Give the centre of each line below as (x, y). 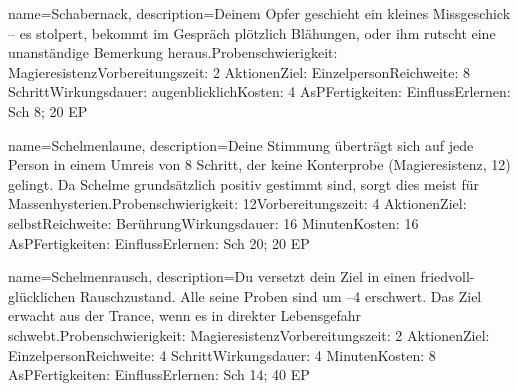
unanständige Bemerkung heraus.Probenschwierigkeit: (173, 52)
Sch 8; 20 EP (48, 110)
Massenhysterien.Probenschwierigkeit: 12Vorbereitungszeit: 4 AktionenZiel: (237, 203)
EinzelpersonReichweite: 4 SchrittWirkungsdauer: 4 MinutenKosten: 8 (222, 354)
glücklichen (42, 295)
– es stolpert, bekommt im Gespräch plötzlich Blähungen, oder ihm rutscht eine (252, 32)
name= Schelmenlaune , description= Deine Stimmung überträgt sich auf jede (241, 144)
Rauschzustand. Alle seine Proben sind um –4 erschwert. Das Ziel (280, 295)
